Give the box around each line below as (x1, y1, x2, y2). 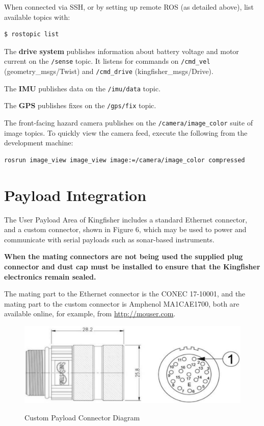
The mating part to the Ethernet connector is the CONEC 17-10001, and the (4, 288, 246, 299)
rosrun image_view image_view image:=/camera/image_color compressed (4, 156, 245, 164)
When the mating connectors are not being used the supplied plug (4, 251, 243, 262)
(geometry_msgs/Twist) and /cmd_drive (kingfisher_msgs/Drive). (4, 66, 214, 77)
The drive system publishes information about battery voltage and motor (4, 45, 239, 56)
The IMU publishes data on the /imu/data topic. (4, 83, 161, 93)
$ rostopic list (4, 31, 59, 38)
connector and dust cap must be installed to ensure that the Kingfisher (4, 261, 260, 271)
